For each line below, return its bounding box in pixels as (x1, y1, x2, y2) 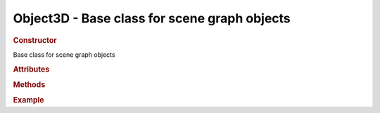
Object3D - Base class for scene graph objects (13, 11, 291, 26)
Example (13, 95, 45, 105)
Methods (13, 79, 46, 89)
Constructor (13, 35, 57, 45)
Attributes (13, 64, 50, 74)
